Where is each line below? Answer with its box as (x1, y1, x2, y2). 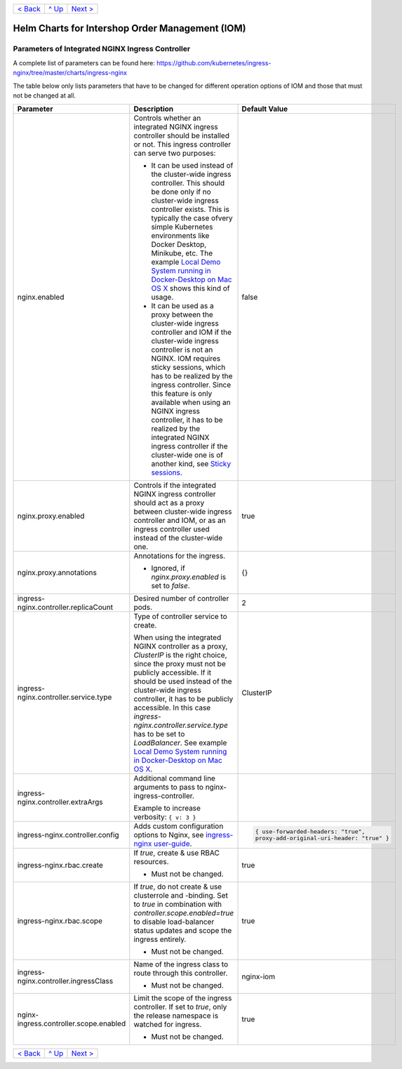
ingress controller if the (151, 441, 228, 451)
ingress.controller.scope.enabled (17, 1018, 126, 1028)
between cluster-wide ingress (133, 507, 232, 517)
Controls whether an (133, 113, 201, 123)
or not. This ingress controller (133, 140, 232, 150)
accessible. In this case (133, 703, 211, 712)
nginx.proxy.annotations (17, 568, 98, 578)
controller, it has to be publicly (133, 694, 234, 704)
